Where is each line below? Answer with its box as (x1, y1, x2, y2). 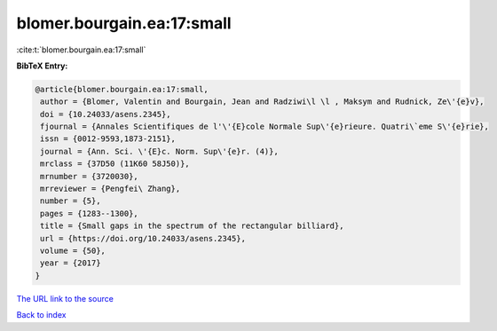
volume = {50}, (40, 246, 106, 256)
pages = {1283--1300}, (40, 209, 139, 218)
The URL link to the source (16, 293, 114, 303)
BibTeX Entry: (16, 60, 68, 71)
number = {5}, (40, 196, 101, 206)
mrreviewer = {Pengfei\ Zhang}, (40, 184, 181, 194)
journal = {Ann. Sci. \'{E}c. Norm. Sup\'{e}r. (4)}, (40, 146, 279, 156)
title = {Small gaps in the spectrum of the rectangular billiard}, (40, 221, 344, 231)
